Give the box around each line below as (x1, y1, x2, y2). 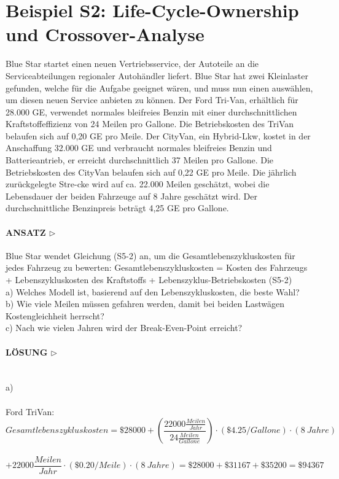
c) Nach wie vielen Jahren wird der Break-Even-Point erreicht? (6, 321, 243, 334)
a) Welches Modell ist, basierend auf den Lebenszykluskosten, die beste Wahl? (6, 285, 300, 298)
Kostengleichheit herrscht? (6, 309, 104, 322)
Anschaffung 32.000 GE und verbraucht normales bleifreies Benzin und (6, 141, 272, 154)
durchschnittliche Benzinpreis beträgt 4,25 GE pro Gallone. (6, 201, 229, 214)
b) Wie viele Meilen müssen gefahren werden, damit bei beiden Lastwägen (6, 297, 284, 310)
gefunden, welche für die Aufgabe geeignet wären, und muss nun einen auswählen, (6, 81, 313, 94)
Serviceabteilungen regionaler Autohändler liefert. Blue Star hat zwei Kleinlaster (6, 69, 308, 82)
